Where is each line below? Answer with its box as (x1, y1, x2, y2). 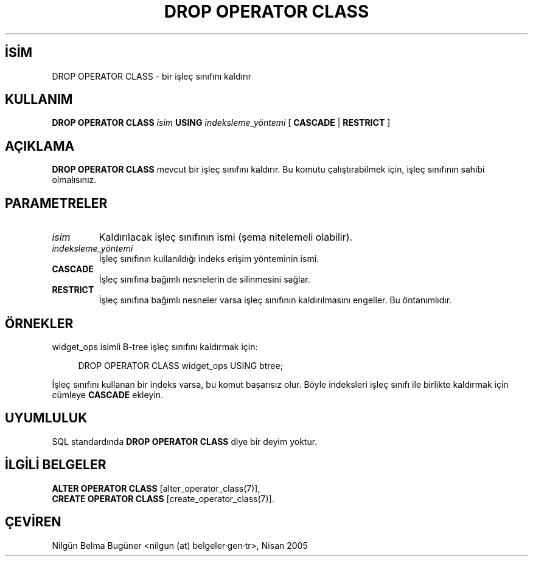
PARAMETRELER (5, 195, 108, 211)
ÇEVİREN (5, 514, 61, 530)
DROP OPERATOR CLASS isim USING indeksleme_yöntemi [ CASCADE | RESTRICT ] (52, 117, 391, 128)
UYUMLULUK (5, 410, 88, 426)
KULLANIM (5, 92, 73, 108)
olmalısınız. (52, 174, 97, 185)
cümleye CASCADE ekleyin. (52, 389, 163, 400)
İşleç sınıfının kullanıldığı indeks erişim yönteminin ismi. (99, 253, 319, 264)
